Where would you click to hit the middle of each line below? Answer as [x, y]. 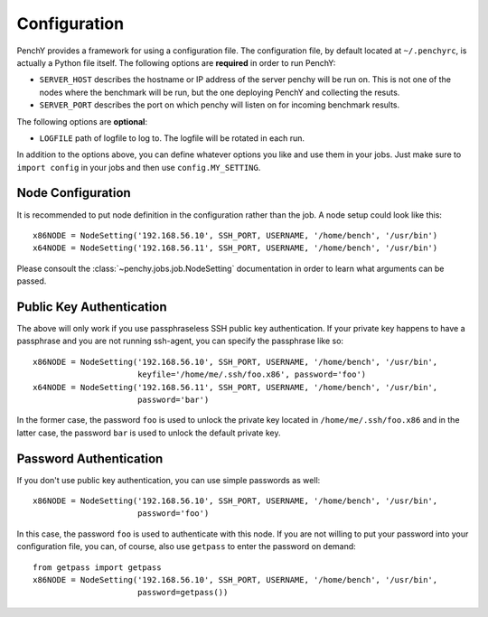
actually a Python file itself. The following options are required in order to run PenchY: [176, 62]
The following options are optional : [82, 121]
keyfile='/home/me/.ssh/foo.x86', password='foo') [252, 374]
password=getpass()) [183, 593]
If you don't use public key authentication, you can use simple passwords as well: [169, 480]
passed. [32, 281]
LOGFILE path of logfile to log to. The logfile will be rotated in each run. [172, 138]
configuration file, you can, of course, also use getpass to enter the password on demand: [186, 547]
